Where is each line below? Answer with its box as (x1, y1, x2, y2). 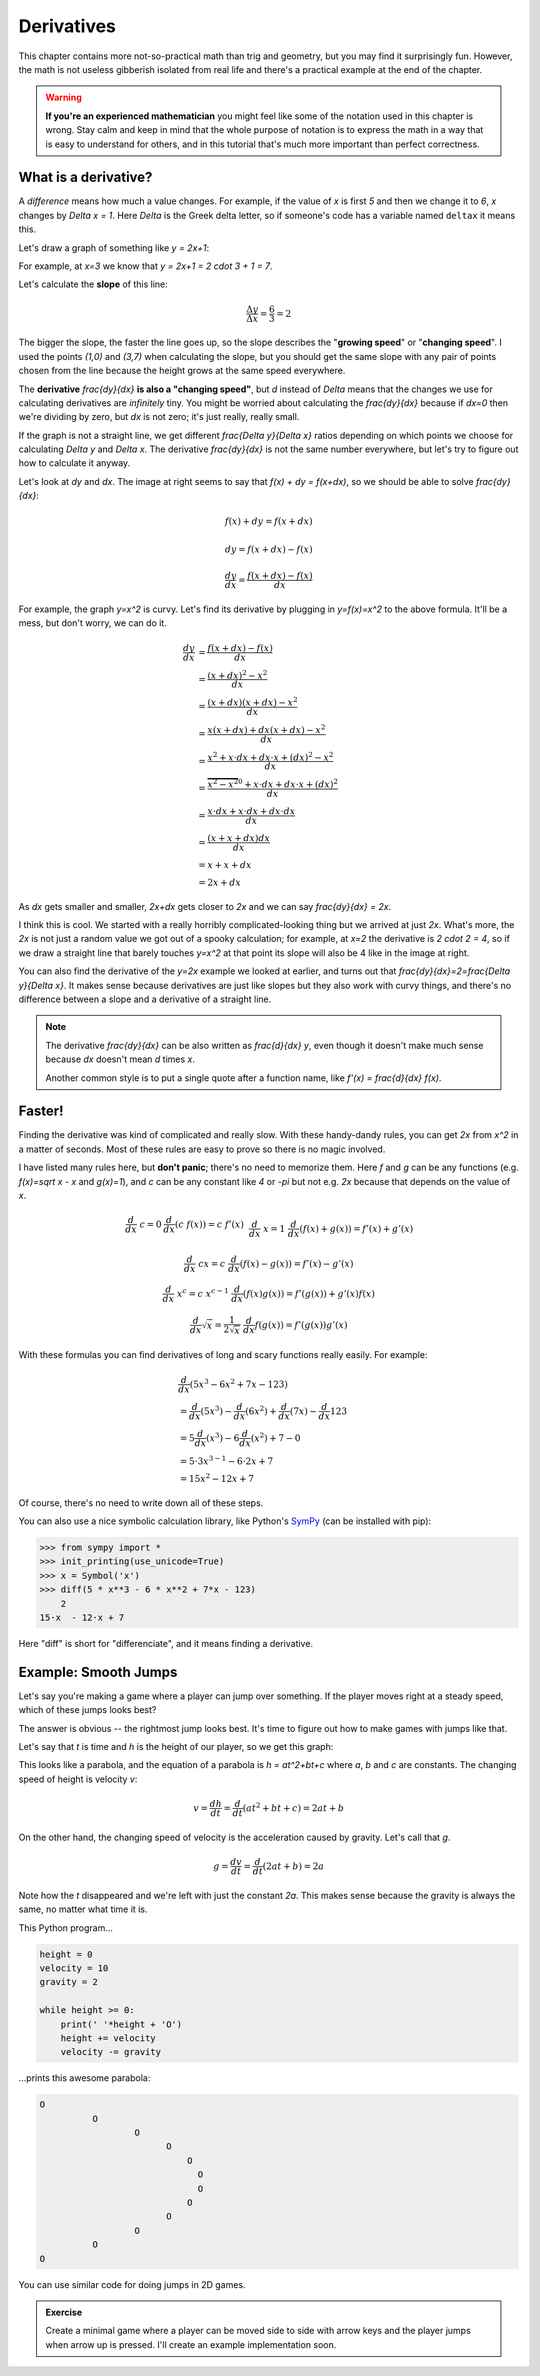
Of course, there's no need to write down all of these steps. (18, 1496, 264, 1509)
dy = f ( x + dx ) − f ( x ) (224, 543, 314, 555)
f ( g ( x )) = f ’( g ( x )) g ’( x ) (254, 1319, 348, 1330)
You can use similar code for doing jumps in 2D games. (18, 2278, 246, 2290)
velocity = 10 (39, 1963, 109, 1974)
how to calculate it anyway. (18, 457, 131, 469)
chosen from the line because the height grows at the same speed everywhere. (18, 365, 346, 377)
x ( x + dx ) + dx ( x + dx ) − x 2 (207, 722, 326, 735)
